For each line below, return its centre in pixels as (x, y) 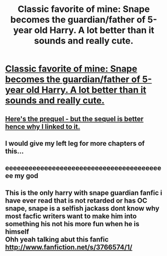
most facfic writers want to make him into (71, 216)
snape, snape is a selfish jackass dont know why (82, 208)
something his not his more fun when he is (72, 224)
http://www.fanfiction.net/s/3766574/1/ (69, 247)
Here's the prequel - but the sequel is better (74, 119)
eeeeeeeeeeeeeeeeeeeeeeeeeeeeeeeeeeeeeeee (83, 168)
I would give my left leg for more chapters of (75, 143)
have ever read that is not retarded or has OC (76, 201)
